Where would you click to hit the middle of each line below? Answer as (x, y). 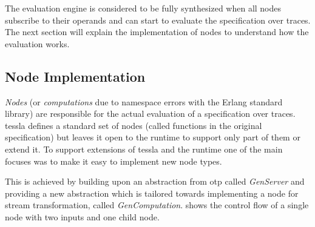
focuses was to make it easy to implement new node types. (113, 161)
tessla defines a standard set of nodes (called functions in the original (134, 125)
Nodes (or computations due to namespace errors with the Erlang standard (144, 101)
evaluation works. (37, 43)
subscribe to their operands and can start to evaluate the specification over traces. (158, 20)
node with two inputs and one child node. (82, 216)
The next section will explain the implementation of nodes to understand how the (157, 32)
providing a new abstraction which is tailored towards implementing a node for (152, 193)
